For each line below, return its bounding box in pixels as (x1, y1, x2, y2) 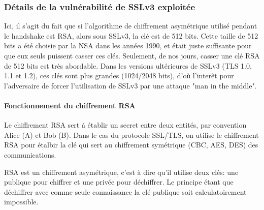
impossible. (4, 196, 39, 207)
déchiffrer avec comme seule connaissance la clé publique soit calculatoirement (4, 186, 247, 197)
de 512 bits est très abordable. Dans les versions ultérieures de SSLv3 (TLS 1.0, (4, 60, 252, 71)
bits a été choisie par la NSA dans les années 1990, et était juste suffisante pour (4, 40, 252, 51)
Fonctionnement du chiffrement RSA (4, 100, 136, 110)
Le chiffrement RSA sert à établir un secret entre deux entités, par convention (4, 119, 247, 130)
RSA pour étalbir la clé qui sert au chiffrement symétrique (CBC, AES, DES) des (4, 139, 258, 150)
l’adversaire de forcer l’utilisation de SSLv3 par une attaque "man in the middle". (4, 80, 257, 91)
